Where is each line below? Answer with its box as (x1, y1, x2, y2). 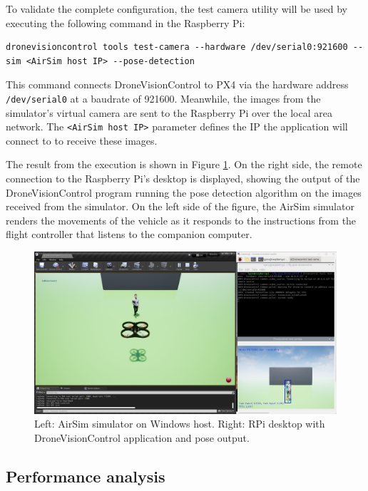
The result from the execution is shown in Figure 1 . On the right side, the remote (6, 157, 362, 172)
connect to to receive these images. (6, 133, 158, 148)
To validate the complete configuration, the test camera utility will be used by (6, 1, 347, 16)
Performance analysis (6, 465, 165, 487)
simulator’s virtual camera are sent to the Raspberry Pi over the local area (6, 105, 332, 120)
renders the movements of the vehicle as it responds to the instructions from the (6, 212, 357, 227)
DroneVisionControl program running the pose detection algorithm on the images (6, 185, 362, 200)
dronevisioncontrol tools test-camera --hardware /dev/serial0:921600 (6, 42, 348, 53)
